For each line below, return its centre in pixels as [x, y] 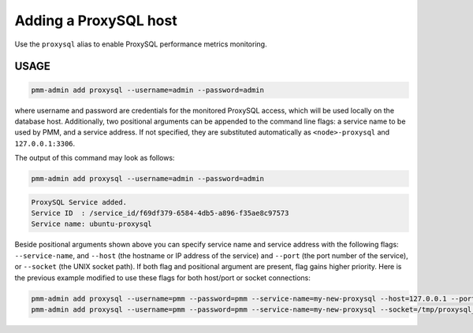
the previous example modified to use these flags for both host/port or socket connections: [163, 277]
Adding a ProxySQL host [96, 20]
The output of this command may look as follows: [95, 158]
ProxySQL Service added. [79, 202]
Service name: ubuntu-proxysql [92, 224]
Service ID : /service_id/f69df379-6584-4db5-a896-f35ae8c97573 [160, 213]
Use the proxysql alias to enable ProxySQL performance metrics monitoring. [141, 44]
